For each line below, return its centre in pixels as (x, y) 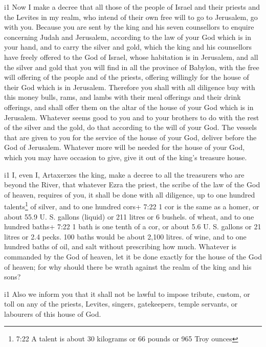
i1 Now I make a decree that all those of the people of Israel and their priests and (132, 7)
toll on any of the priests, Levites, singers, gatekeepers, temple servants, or (121, 304)
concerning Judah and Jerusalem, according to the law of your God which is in (128, 37)
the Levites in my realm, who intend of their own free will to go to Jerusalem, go (131, 17)
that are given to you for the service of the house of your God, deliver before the (130, 137)
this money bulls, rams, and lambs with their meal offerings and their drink (123, 97)
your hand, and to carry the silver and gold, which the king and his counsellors (128, 47)
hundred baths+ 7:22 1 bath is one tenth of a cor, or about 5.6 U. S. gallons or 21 (133, 226)
